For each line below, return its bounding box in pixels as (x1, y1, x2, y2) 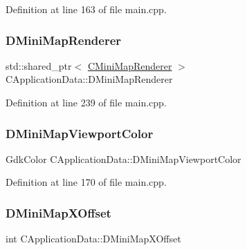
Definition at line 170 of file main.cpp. (6, 175, 167, 189)
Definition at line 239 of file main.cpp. (6, 95, 167, 109)
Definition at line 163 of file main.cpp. (6, 2, 167, 16)
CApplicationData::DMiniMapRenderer (6, 72, 173, 86)
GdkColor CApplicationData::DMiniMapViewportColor (6, 151, 241, 166)
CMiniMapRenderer (87, 58, 172, 73)
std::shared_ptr (6, 58, 72, 73)
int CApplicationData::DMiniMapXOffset (6, 231, 181, 246)
